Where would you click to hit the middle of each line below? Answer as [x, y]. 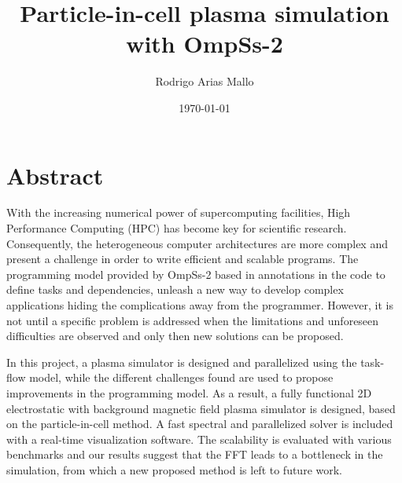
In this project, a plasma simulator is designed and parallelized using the [182, 362]
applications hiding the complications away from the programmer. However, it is [200, 305]
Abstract [55, 175]
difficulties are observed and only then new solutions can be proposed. [175, 336]
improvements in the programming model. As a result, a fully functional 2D [189, 392]
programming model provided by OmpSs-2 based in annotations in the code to [196, 274]
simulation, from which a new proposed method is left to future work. [175, 469]
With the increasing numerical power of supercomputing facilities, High [179, 212]
